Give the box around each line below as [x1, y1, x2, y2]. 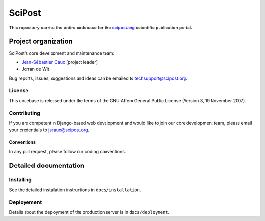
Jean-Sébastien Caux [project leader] [21, 59, 98, 65]
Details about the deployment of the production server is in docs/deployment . [9, 209, 170, 215]
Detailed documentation [9, 161, 85, 169]
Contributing [9, 110, 40, 116]
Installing [9, 176, 32, 183]
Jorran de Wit [21, 66, 49, 72]
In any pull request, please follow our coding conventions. [9, 148, 126, 154]
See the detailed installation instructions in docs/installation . [9, 187, 141, 193]
